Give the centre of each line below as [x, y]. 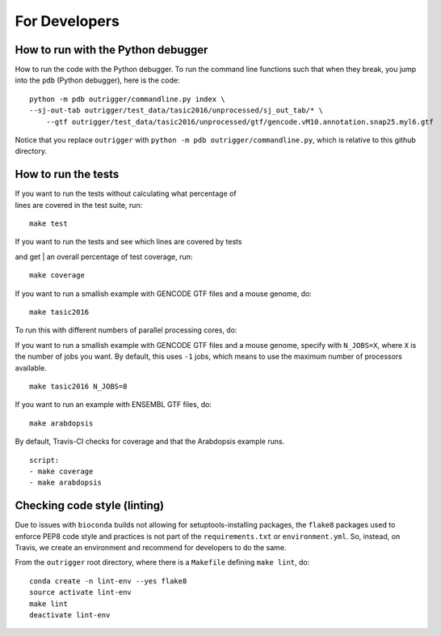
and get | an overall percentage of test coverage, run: [104, 257]
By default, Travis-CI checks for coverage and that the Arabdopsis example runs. [150, 442]
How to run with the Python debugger [111, 50]
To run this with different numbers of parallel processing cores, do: [126, 330]
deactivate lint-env [70, 615]
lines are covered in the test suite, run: [79, 205]
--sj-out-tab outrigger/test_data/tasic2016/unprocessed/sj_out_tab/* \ [176, 110]
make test [48, 224]
